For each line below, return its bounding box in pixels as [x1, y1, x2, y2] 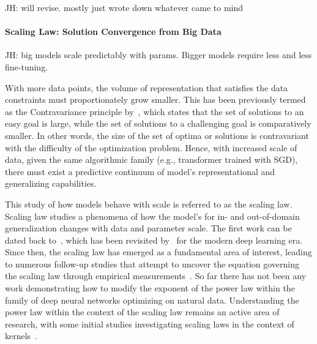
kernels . [5, 329, 38, 342]
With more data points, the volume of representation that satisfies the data [5, 81, 288, 94]
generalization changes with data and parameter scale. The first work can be [5, 222, 292, 234]
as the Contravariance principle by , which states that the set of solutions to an [5, 105, 304, 118]
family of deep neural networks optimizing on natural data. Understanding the [5, 293, 299, 306]
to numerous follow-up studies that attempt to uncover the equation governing [5, 257, 300, 270]
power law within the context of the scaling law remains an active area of [5, 305, 280, 318]
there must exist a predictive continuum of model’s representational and [5, 165, 275, 178]
